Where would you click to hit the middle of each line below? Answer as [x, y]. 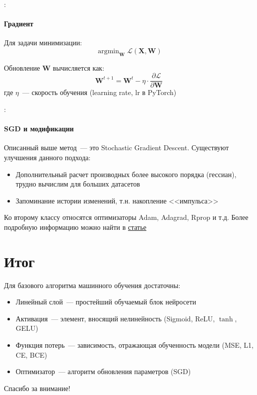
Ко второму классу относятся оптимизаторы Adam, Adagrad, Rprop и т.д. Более [126, 217]
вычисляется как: [79, 67]
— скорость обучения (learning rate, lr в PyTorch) [99, 92]
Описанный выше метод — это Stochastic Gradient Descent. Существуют [117, 148]
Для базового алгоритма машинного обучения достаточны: [92, 285]
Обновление [22, 67]
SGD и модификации [39, 129]
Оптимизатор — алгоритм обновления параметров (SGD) [103, 371]
